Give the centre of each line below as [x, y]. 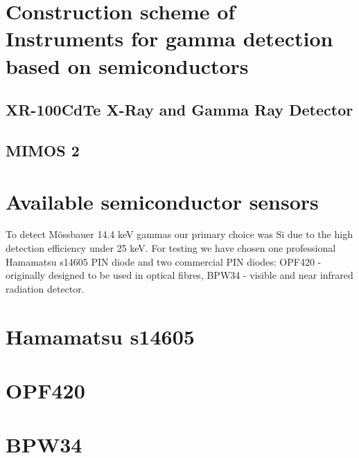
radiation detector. [45, 288]
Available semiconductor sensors [162, 201]
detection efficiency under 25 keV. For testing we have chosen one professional [171, 248]
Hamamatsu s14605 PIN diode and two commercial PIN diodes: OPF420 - [164, 261]
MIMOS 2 [43, 150]
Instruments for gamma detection [169, 38]
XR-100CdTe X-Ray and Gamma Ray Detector [179, 110]
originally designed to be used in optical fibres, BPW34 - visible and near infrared [179, 275]
